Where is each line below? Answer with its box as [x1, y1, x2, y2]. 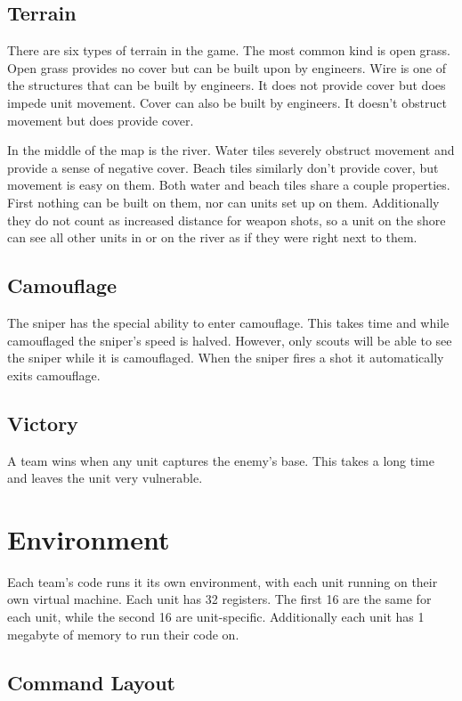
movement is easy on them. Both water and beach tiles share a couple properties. [7, 175, 450, 194]
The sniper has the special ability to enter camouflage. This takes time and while [7, 313, 450, 331]
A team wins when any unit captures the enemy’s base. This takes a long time [7, 451, 434, 469]
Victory [7, 409, 78, 436]
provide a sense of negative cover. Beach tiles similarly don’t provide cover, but [7, 158, 439, 176]
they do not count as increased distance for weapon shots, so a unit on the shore [7, 210, 446, 229]
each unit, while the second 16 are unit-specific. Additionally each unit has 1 [7, 607, 425, 626]
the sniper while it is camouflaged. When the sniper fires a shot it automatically [7, 348, 444, 367]
